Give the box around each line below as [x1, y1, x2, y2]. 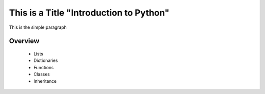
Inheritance [33, 78, 57, 84]
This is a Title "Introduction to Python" [9, 7, 170, 18]
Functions [33, 64, 54, 70]
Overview [9, 37, 40, 45]
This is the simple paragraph [9, 24, 67, 30]
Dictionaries [33, 57, 58, 63]
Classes [33, 71, 50, 77]
